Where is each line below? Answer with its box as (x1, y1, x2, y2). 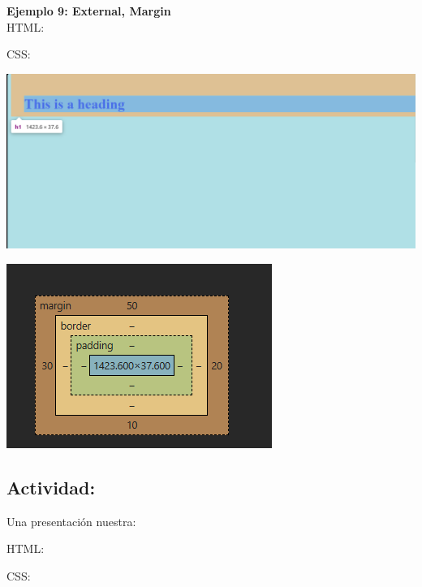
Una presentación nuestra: (6, 512, 136, 529)
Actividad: (6, 474, 96, 499)
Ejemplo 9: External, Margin (6, 2, 171, 19)
